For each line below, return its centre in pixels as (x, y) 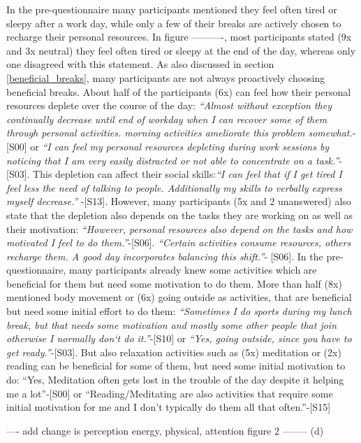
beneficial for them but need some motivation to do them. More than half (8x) (174, 283)
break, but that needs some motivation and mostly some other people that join (172, 324)
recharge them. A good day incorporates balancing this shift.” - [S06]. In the (165, 256)
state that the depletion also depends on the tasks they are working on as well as (180, 215)
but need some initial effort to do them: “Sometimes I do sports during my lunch (179, 311)
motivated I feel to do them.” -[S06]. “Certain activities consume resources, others (179, 242)
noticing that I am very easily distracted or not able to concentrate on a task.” (173, 160)
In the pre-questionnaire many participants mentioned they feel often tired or (172, 9)
